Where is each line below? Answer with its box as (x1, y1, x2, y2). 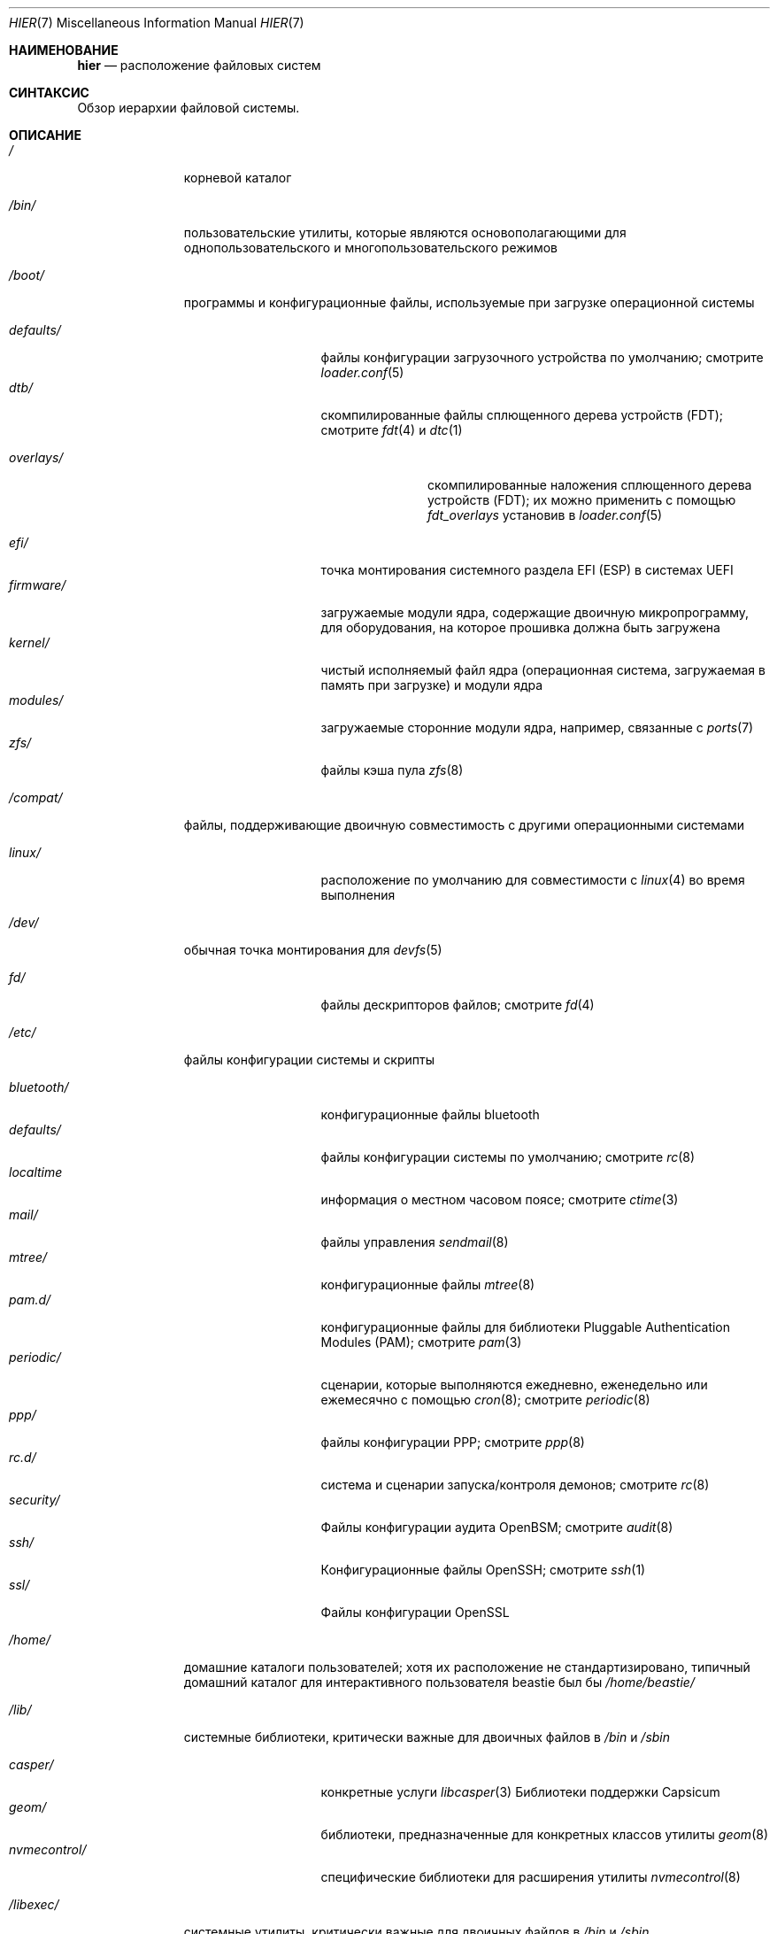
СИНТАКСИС (9, 85, 89, 100)
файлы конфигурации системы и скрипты (183, 1052, 435, 1067)
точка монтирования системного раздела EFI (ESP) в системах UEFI (320, 562, 734, 577)
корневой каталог (183, 170, 292, 185)
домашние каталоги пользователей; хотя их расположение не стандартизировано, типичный (183, 1659, 750, 1675)
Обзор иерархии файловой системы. (77, 100, 300, 115)
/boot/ (9, 267, 45, 282)
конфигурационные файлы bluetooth (320, 1107, 540, 1122)
